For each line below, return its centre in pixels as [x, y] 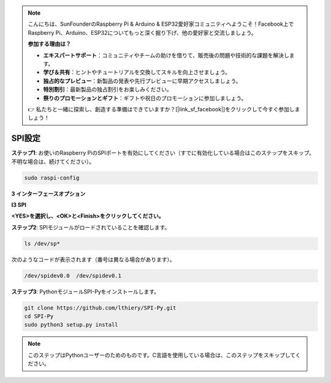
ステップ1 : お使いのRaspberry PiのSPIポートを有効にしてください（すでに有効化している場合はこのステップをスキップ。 [163, 153]
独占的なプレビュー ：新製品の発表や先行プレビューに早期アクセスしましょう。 [142, 81]
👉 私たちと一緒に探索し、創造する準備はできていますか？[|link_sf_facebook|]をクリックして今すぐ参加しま [164, 109]
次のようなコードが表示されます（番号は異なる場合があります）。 [93, 259]
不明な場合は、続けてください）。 [53, 162]
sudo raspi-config [52, 178]
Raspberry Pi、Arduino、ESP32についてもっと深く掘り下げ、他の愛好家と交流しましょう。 [142, 32]
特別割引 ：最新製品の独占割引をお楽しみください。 [108, 89]
